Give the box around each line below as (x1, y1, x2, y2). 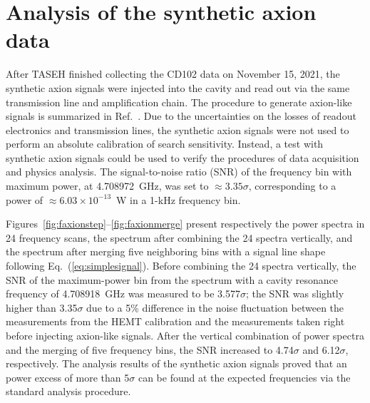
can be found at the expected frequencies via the (138, 369, 351, 384)
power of (6, 192, 43, 207)
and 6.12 (302, 342, 340, 357)
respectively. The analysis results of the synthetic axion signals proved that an (6, 356, 347, 371)
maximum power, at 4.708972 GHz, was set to (6, 178, 209, 193)
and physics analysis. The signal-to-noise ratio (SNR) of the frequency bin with (6, 164, 352, 179)
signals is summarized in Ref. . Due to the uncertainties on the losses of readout (6, 108, 356, 123)
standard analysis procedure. (6, 384, 131, 399)
